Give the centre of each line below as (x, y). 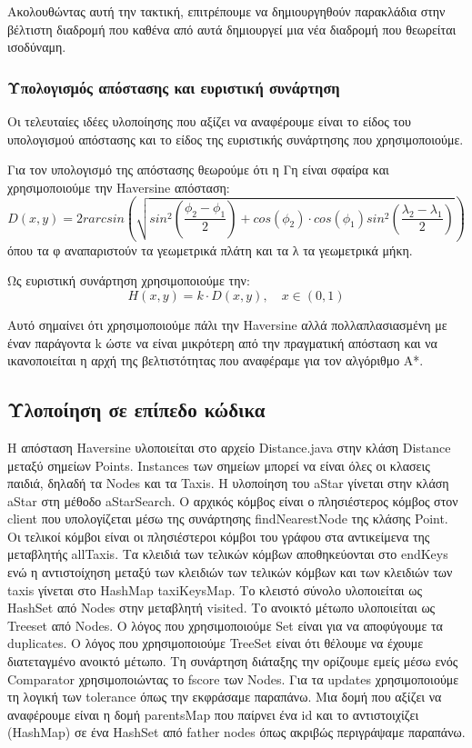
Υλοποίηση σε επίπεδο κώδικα (136, 409)
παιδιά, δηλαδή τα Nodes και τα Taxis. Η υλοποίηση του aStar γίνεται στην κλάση (228, 483)
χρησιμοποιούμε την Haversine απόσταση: (119, 187)
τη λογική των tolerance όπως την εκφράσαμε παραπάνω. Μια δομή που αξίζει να (225, 697)
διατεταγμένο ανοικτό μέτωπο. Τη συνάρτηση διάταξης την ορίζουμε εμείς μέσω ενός (233, 661)
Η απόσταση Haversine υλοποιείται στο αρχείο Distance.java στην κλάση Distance (229, 447)
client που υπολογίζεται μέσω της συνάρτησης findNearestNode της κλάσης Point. (228, 519)
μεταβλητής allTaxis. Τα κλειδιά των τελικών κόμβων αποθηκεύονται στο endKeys (228, 554)
